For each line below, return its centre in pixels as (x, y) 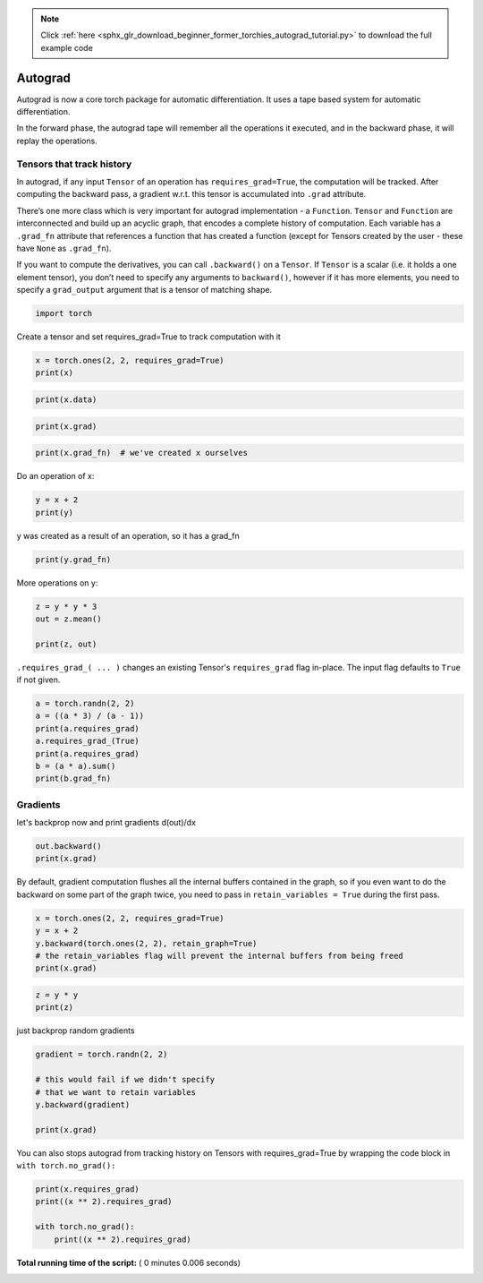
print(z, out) (66, 644)
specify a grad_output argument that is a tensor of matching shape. (144, 290)
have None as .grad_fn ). (64, 248)
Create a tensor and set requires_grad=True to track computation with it (148, 337)
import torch (64, 314)
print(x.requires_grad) (88, 1189)
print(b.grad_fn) (73, 778)
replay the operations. (57, 141)
